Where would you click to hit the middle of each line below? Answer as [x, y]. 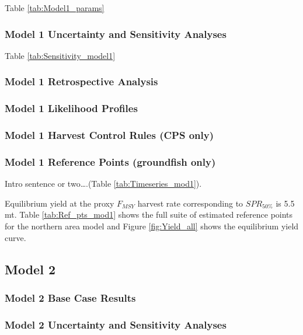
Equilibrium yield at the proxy [60, 203]
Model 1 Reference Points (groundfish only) [110, 161]
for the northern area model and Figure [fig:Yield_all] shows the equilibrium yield [152, 226]
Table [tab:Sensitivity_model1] [60, 55]
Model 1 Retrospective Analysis [81, 81]
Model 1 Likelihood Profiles [71, 108]
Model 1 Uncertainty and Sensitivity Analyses [116, 34]
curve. [15, 237]
